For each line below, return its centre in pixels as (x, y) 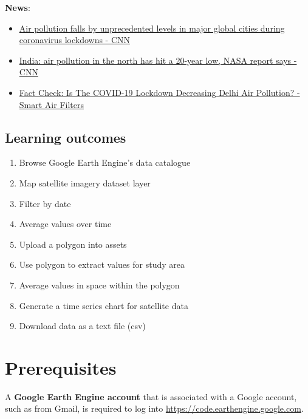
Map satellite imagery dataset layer (85, 182)
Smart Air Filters (51, 104)
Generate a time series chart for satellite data (104, 305)
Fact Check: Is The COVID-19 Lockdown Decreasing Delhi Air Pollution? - (159, 92)
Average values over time (65, 224)
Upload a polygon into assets (73, 244)
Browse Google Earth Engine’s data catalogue (105, 162)
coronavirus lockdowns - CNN (75, 40)
